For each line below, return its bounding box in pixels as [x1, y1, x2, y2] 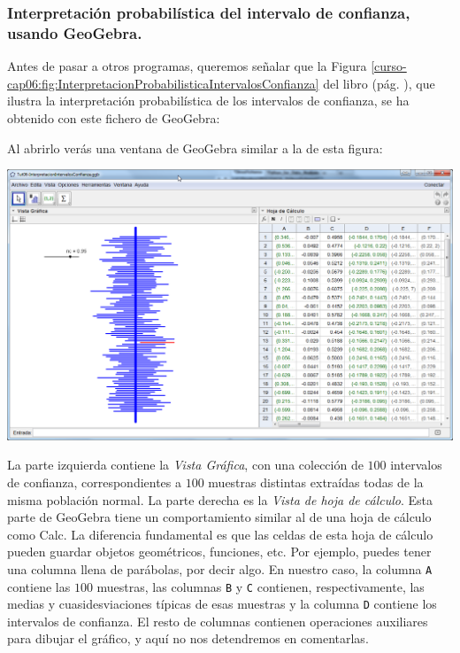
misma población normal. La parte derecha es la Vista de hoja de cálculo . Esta [7, 490, 433, 509]
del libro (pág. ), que [323, 74, 435, 92]
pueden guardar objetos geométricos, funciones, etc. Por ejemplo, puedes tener [7, 542, 432, 561]
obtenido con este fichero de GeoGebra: [7, 108, 220, 127]
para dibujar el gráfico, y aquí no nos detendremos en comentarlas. [7, 629, 369, 648]
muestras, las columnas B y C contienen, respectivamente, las [96, 577, 425, 595]
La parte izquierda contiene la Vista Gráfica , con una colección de [7, 455, 364, 474]
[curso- [371, 57, 407, 75]
